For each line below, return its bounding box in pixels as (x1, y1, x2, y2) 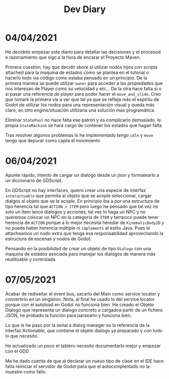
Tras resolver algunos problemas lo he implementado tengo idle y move (5, 132, 153, 138)
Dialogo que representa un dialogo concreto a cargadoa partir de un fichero (5, 307, 163, 313)
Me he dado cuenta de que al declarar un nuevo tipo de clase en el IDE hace (5, 358, 164, 364)
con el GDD (5, 348, 29, 354)
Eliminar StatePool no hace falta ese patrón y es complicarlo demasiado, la (5, 117, 161, 123)
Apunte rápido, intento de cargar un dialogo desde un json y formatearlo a (5, 172, 159, 178)
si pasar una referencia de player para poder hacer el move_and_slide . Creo (5, 91, 161, 97)
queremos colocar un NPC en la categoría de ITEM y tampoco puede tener (5, 214, 159, 220)
